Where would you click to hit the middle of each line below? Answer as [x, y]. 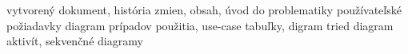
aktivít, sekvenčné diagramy [75, 41]
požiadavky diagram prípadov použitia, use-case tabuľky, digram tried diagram [200, 25]
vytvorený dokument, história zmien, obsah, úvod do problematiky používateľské [204, 10]
